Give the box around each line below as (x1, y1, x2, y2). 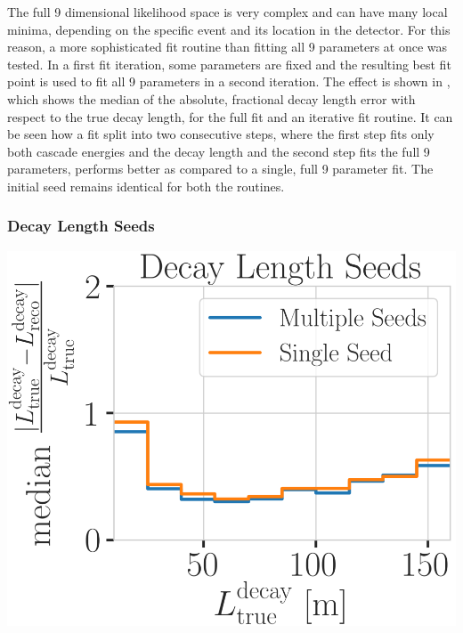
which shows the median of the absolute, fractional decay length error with (7, 89, 416, 108)
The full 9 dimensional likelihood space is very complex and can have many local (7, 3, 448, 20)
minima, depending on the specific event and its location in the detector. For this (7, 20, 451, 38)
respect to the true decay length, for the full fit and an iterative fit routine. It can (7, 107, 453, 126)
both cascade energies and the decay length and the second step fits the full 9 (7, 142, 430, 160)
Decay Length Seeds (7, 215, 155, 237)
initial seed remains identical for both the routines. (7, 176, 285, 195)
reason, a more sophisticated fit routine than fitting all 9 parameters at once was (7, 37, 448, 56)
